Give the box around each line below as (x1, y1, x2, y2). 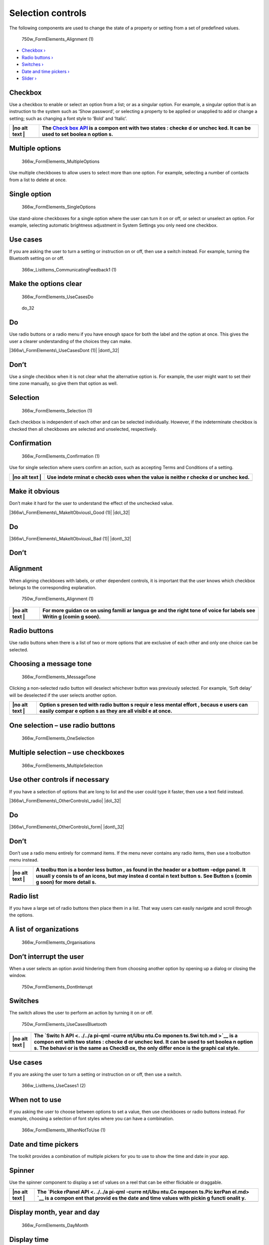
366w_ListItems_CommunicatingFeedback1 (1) (21, 266, 117, 272)
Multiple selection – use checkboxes (9, 748, 125, 757)
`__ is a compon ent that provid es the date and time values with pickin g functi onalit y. (37, 1194, 246, 1201)
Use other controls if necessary (9, 775, 110, 784)
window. (9, 973, 27, 979)
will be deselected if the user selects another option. (9, 692, 117, 698)
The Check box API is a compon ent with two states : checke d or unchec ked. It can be (41, 124, 251, 131)
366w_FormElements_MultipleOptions (21, 158, 100, 164)
